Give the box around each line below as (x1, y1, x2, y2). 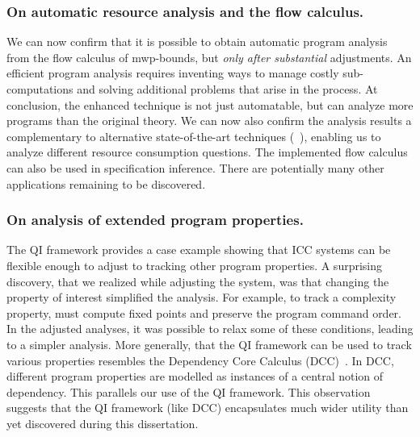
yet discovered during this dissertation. (6, 414, 199, 431)
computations (6, 81, 73, 97)
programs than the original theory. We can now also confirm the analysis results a (6, 112, 412, 129)
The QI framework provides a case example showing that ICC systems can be (6, 241, 391, 258)
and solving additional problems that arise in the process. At (77, 81, 378, 97)
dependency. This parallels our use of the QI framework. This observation (6, 383, 371, 400)
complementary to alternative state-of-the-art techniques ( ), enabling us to (6, 127, 381, 144)
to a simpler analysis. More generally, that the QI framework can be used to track (6, 335, 412, 352)
